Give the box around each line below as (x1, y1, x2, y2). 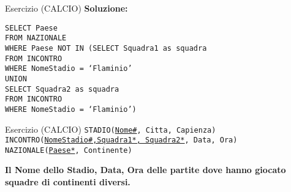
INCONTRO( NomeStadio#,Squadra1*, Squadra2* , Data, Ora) (5, 136, 238, 145)
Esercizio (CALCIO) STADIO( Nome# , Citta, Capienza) (5, 122, 216, 135)
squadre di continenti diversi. (5, 175, 130, 188)
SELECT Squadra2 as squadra (5, 84, 119, 94)
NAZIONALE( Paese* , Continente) (5, 146, 132, 155)
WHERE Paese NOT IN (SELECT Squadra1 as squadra (5, 43, 207, 53)
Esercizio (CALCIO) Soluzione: (5, 2, 128, 14)
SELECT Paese (5, 23, 58, 32)
